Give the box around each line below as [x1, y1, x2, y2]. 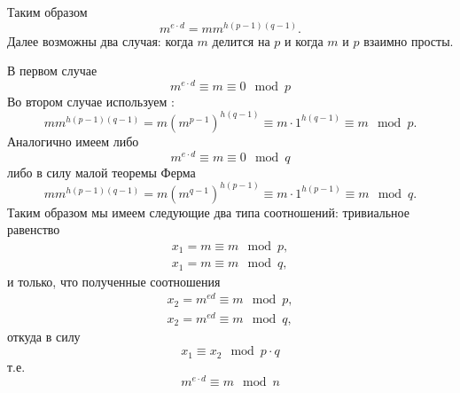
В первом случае [7, 61, 97, 80]
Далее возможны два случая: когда [7, 31, 193, 50]
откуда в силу [7, 327, 81, 346]
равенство [7, 220, 60, 239]
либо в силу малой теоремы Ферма [7, 162, 196, 181]
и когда [285, 31, 324, 50]
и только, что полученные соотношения [7, 271, 221, 290]
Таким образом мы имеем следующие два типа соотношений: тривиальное [7, 202, 409, 221]
